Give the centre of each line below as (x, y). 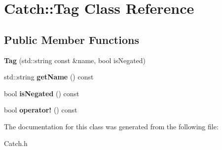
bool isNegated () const (42, 93)
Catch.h (16, 143)
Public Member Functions (72, 39)
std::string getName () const (49, 77)
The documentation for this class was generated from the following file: (111, 126)
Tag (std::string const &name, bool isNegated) (75, 60)
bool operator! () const (41, 110)
